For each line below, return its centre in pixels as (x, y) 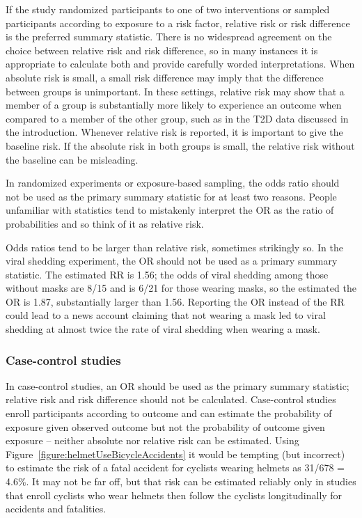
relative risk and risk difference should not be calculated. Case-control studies (171, 399)
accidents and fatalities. (56, 509)
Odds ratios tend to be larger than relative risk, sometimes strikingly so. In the (174, 247)
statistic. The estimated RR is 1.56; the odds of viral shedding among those (167, 274)
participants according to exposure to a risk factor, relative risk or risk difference (178, 23)
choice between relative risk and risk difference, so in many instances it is (162, 50)
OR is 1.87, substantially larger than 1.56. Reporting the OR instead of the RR (175, 301)
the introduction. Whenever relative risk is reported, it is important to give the (174, 132)
